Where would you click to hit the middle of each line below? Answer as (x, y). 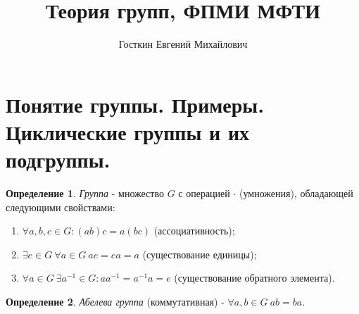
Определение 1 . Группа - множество (85, 193)
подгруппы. (58, 159)
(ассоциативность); (194, 231)
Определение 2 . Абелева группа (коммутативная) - (115, 301)
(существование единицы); (200, 254)
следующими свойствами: (61, 207)
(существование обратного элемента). (254, 278)
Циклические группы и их (128, 131)
